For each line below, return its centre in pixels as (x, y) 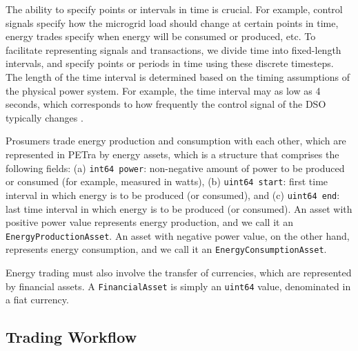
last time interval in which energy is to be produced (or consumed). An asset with (179, 208)
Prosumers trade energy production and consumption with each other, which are (176, 141)
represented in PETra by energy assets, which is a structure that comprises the (172, 154)
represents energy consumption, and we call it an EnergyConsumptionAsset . (166, 249)
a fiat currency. (37, 300)
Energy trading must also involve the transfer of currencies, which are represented (179, 272)
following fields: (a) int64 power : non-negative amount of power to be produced (175, 168)
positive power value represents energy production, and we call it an (149, 222)
